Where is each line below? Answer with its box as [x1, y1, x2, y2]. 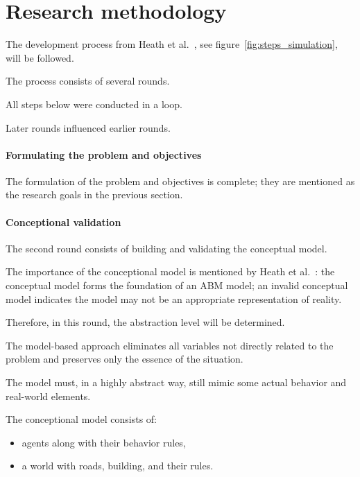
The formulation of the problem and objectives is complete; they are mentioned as [6, 173, 355, 188]
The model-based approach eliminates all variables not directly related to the [6, 338, 334, 352]
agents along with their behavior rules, [22, 435, 186, 449]
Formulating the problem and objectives [6, 147, 202, 162]
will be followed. [6, 50, 74, 64]
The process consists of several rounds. [6, 73, 170, 88]
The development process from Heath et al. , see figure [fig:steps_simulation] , [6, 37, 338, 51]
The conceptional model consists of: [6, 412, 157, 426]
